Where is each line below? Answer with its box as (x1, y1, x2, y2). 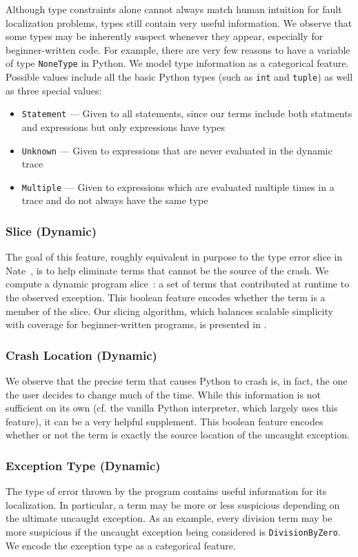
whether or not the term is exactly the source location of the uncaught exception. (6, 427, 350, 442)
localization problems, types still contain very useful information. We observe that (6, 15, 352, 30)
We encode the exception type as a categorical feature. (6, 538, 236, 552)
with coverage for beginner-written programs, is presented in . (6, 317, 267, 332)
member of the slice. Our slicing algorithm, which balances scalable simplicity (6, 303, 333, 318)
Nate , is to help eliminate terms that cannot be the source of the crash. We (6, 263, 329, 277)
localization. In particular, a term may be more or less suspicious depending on (6, 497, 340, 512)
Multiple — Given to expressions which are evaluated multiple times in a (21, 179, 335, 194)
